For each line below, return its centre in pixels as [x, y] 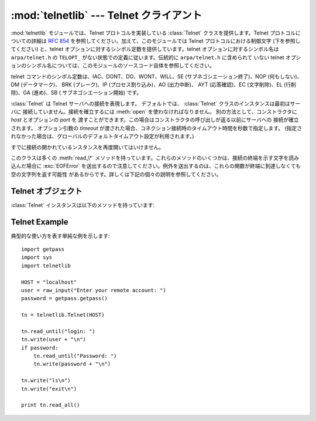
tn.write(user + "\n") [54, 339]
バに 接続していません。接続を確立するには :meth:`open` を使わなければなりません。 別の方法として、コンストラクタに [154, 112]
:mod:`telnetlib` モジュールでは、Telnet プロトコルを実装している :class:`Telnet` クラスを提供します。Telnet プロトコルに [156, 33]
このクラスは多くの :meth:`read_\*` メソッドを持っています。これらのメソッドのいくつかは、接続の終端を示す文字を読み [155, 158]
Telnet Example [39, 222]
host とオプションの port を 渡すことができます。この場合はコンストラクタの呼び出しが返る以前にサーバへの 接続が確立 [155, 120]
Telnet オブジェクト [47, 191]
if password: [40, 348]
